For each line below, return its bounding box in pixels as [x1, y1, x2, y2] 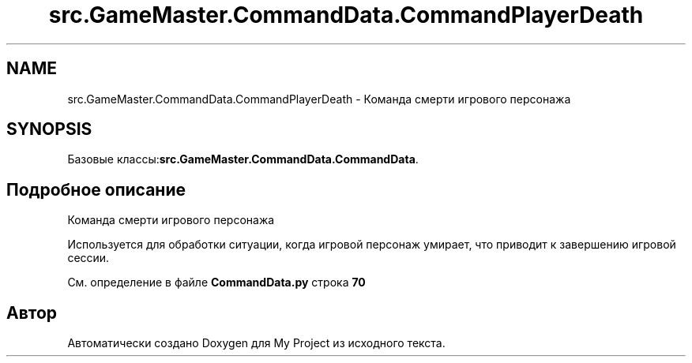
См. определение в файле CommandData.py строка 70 [67, 275, 366, 290]
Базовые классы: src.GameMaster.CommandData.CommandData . [67, 152, 419, 167]
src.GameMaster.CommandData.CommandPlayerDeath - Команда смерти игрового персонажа [67, 92, 571, 106]
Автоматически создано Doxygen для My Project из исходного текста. [67, 336, 446, 350]
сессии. [67, 251, 110, 265]
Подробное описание [6, 179, 186, 200]
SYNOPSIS [6, 119, 92, 140]
